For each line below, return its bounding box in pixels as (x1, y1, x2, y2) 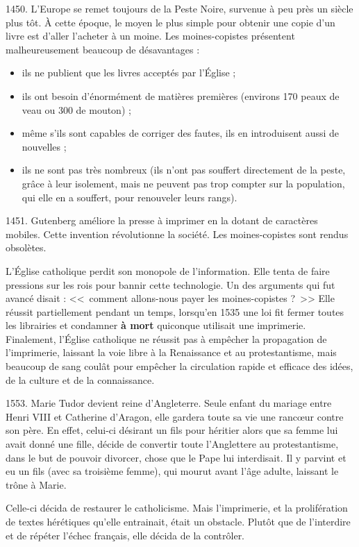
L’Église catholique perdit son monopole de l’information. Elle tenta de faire (6, 263, 330, 278)
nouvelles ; (22, 139, 67, 153)
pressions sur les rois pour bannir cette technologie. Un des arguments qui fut (6, 277, 335, 292)
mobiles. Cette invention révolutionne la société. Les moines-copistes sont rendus (6, 226, 349, 241)
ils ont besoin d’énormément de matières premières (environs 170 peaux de (22, 88, 340, 103)
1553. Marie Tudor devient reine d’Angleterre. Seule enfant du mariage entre (6, 396, 332, 410)
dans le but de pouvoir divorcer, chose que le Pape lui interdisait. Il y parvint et (6, 450, 347, 464)
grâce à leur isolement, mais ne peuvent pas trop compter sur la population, (22, 176, 345, 190)
